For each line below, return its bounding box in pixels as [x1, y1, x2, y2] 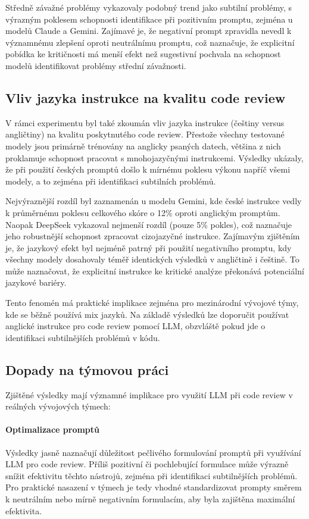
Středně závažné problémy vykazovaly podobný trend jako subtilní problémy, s [5, 1, 292, 13]
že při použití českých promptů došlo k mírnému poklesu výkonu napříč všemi [5, 163, 291, 176]
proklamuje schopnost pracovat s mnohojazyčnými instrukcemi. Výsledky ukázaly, [5, 151, 304, 164]
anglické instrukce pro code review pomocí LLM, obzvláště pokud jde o [5, 320, 266, 332]
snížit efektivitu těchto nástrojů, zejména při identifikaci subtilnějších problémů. [5, 469, 298, 482]
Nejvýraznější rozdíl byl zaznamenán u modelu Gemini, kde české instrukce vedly [5, 195, 302, 207]
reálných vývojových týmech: [5, 400, 111, 412]
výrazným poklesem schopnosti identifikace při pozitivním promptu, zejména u [5, 12, 293, 25]
